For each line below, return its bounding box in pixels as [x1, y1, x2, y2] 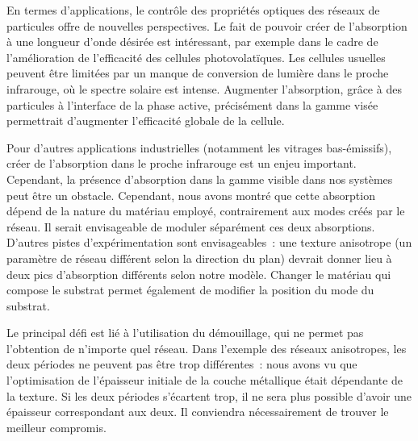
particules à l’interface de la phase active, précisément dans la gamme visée [6, 96, 378, 113]
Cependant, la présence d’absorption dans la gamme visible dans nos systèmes [6, 170, 393, 187]
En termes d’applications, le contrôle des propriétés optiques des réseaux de [6, 2, 380, 18]
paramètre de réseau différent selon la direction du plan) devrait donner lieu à [6, 249, 392, 266]
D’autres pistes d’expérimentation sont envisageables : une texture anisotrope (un [6, 234, 412, 251]
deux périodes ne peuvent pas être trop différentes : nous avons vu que [6, 356, 357, 372]
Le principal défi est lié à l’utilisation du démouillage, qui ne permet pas [6, 324, 364, 341]
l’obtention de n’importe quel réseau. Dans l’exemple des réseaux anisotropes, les [6, 339, 407, 356]
